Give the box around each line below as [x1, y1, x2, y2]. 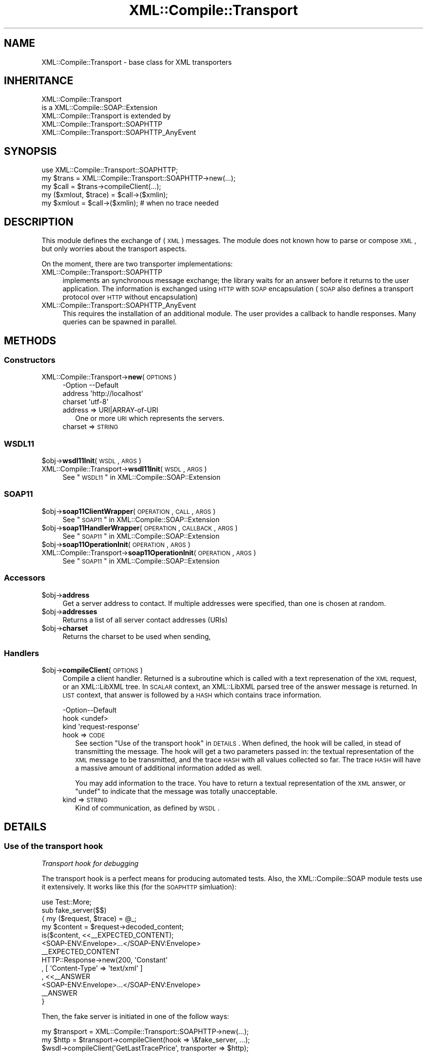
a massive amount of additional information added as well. [75, 764, 262, 773]
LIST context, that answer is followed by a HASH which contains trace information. [62, 691, 322, 699]
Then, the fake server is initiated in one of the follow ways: [41, 1012, 229, 1020]
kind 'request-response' [62, 722, 140, 731]
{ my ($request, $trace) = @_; [41, 914, 136, 923]
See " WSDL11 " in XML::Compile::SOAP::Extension [62, 473, 221, 482]
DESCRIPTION [4, 215, 74, 228]
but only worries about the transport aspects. [41, 245, 187, 253]
